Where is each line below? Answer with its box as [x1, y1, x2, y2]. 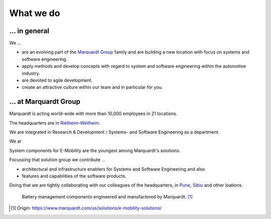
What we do [9, 8, 60, 19]
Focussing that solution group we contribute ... [9, 157, 106, 163]
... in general [9, 27, 50, 35]
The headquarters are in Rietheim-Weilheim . [9, 120, 100, 126]
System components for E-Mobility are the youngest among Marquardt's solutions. [9, 147, 181, 153]
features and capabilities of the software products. [22, 173, 126, 179]
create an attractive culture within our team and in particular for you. [22, 84, 163, 90]
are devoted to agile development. [22, 77, 93, 83]
